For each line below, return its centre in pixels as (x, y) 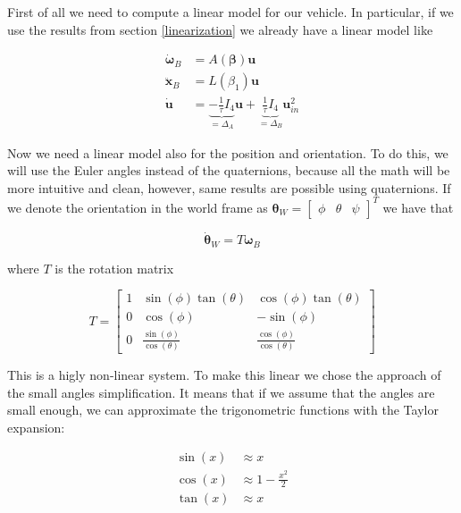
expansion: (36, 427)
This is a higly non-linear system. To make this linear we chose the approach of (224, 375)
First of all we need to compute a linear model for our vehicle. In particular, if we (230, 12)
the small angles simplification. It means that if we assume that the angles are (221, 392)
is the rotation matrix (114, 268)
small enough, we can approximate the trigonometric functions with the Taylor (223, 410)
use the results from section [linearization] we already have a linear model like (220, 29)
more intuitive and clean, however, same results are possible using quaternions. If (229, 187)
